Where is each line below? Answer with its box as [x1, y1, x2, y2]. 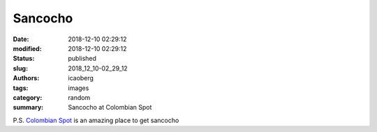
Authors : [13, 74, 40, 82]
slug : [13, 64, 28, 73]
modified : [13, 44, 42, 52]
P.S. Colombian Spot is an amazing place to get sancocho [13, 116, 179, 124]
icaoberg [68, 74, 94, 82]
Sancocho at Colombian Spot [68, 103, 152, 112]
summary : [13, 103, 44, 112]
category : [13, 93, 43, 101]
